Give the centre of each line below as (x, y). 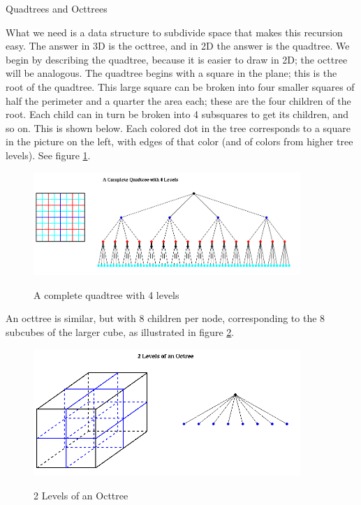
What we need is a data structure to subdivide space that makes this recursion (174, 32)
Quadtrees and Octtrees (57, 8)
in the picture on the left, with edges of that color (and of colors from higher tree (179, 141)
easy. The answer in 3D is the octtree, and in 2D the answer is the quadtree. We (178, 46)
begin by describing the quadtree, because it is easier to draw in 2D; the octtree (177, 59)
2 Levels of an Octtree (81, 496)
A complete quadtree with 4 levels (106, 294)
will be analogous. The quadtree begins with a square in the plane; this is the (171, 73)
